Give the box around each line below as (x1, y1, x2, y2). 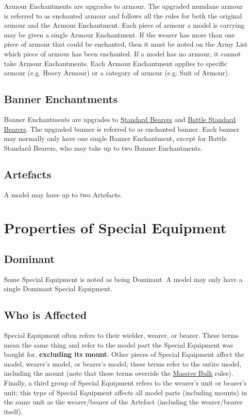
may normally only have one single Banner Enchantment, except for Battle (4, 133, 227, 143)
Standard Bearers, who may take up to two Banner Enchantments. (4, 142, 202, 153)
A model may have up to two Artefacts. (4, 189, 122, 199)
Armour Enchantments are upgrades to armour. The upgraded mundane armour (4, 1, 243, 11)
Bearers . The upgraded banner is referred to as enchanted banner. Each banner (4, 123, 240, 134)
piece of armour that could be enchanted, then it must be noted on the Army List (4, 39, 248, 49)
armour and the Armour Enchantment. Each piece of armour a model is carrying (4, 20, 245, 30)
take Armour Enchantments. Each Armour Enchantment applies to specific (4, 58, 227, 68)
